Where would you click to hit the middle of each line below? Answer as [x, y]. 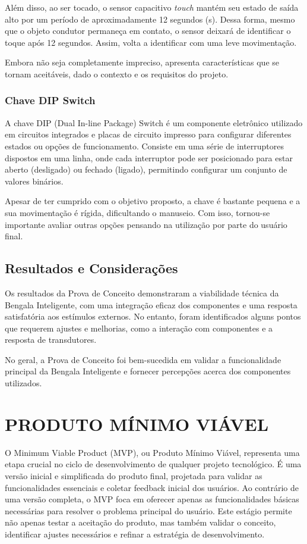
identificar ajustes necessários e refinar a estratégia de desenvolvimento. [135, 534]
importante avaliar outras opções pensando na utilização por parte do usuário [146, 224]
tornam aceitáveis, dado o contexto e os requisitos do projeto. [117, 74]
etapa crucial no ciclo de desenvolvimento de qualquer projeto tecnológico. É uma [153, 464]
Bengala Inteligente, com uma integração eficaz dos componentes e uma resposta [151, 304]
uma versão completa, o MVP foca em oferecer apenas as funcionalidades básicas [152, 499]
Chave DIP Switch [50, 100]
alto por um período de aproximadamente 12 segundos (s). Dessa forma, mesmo [150, 19]
